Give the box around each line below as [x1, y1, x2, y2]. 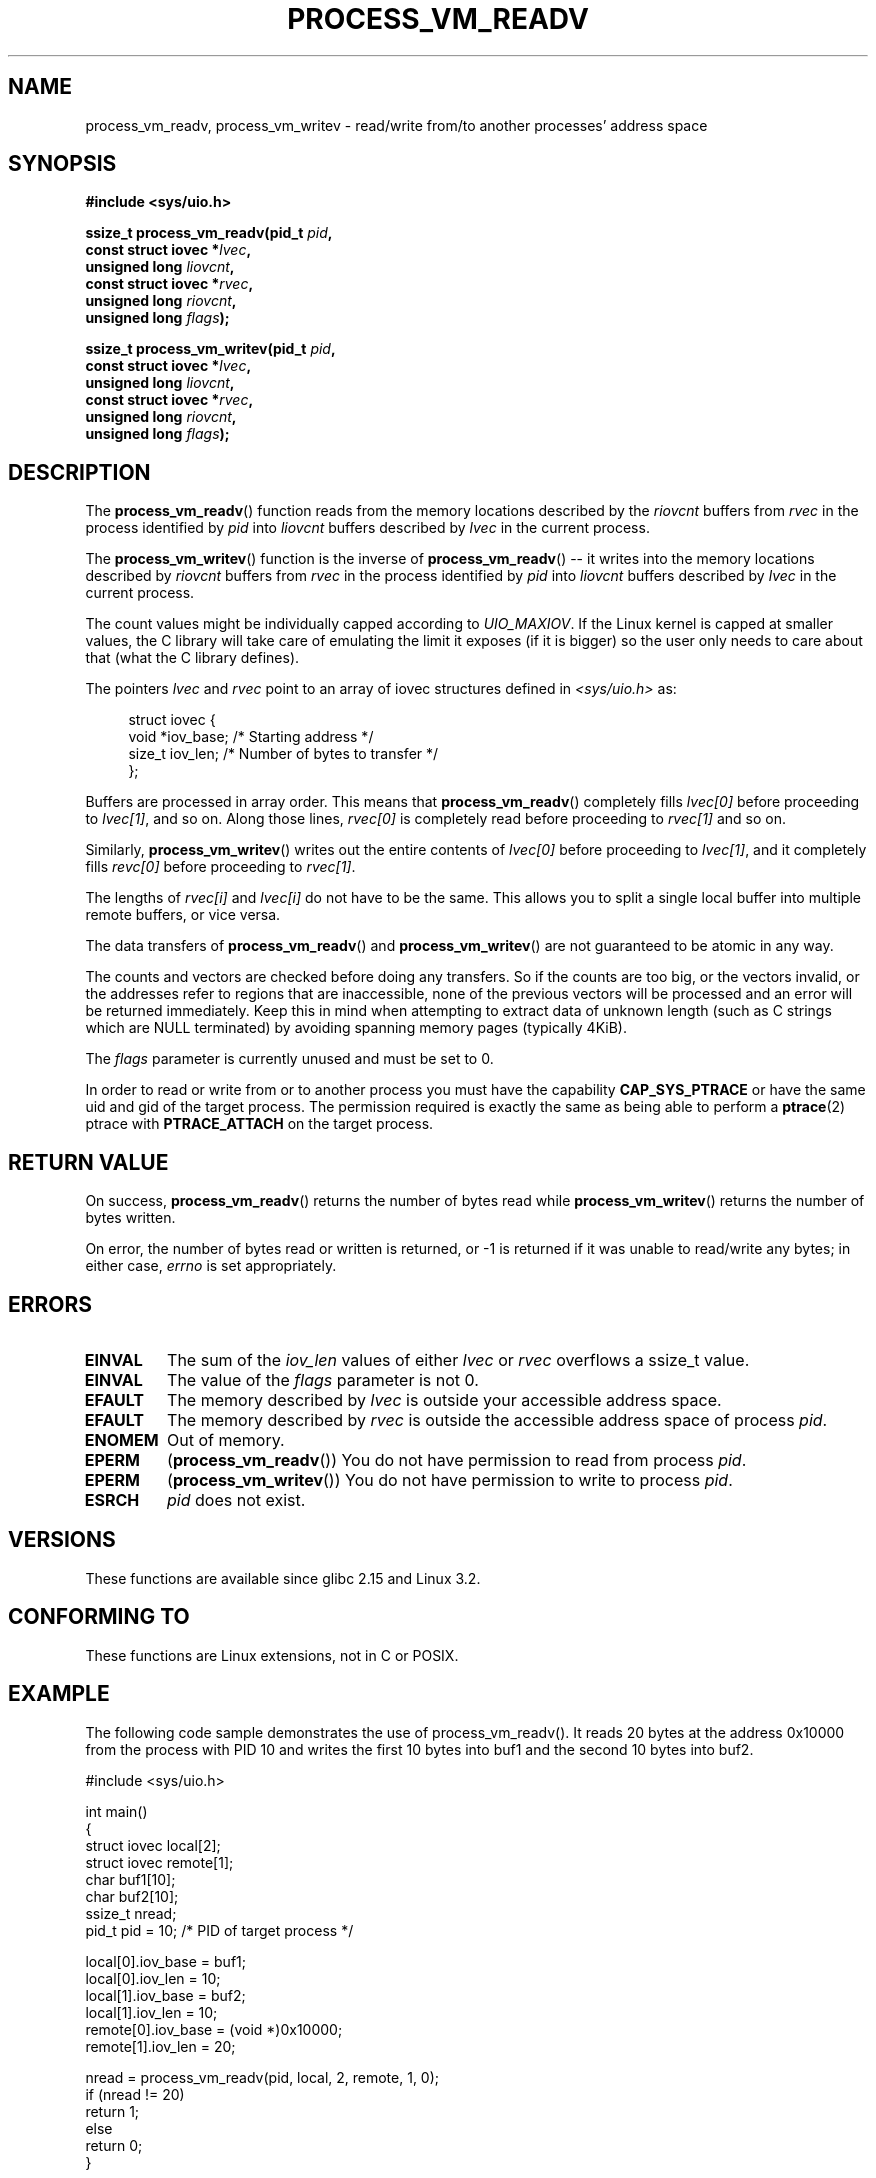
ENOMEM [84, 1429, 159, 1450]
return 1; [85, 2102, 140, 2120]
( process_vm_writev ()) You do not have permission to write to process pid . [167, 1469, 733, 1490]
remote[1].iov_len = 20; [85, 2037, 236, 2055]
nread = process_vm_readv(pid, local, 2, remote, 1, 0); [85, 2068, 440, 2086]
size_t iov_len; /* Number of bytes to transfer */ [128, 745, 439, 763]
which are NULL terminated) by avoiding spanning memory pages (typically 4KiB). [85, 1019, 627, 1037]
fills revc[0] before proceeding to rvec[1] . [85, 858, 356, 876]
